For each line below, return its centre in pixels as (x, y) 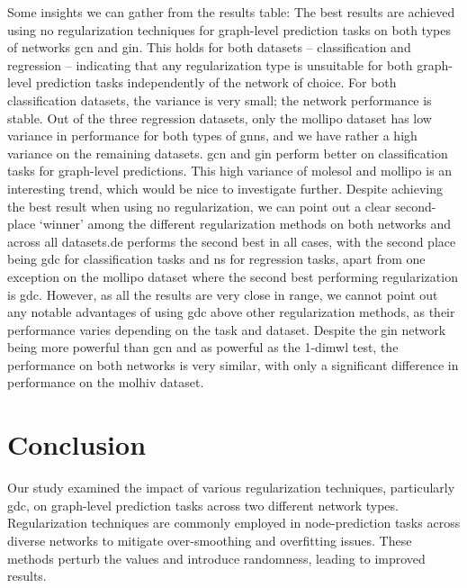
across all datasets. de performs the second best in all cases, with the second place (232, 241)
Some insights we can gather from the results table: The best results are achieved (231, 12)
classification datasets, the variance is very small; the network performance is (220, 100)
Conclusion (77, 444)
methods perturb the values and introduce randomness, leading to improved (216, 558)
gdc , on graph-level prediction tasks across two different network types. (203, 505)
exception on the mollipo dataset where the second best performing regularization (233, 276)
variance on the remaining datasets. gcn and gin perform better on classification (228, 153)
